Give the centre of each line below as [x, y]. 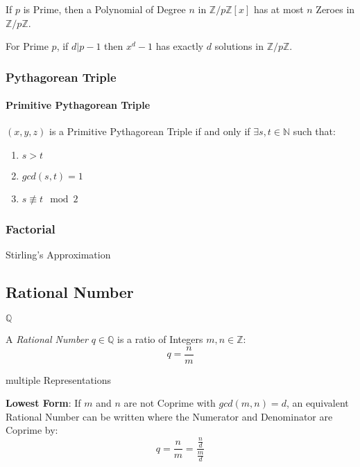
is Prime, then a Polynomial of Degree [104, 9]
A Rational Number [47, 339]
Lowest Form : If [43, 403]
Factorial [31, 228]
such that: [314, 131]
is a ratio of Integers [160, 339]
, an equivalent [317, 403]
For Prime [27, 46]
